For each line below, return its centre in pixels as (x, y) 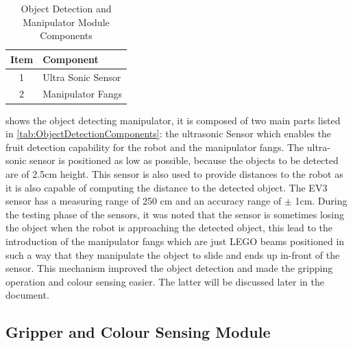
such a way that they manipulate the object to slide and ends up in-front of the (173, 254)
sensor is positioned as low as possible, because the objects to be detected (184, 160)
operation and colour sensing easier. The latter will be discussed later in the (165, 281)
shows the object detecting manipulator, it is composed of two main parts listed (173, 120)
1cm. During (321, 201)
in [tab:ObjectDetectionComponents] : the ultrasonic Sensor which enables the (169, 134)
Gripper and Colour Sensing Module (138, 332)
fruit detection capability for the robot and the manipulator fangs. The (155, 147)
